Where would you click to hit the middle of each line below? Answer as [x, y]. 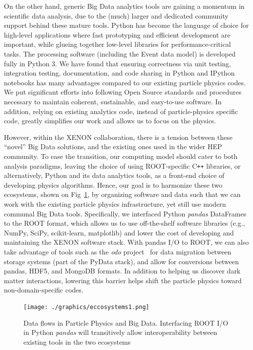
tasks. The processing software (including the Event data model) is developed [120, 53]
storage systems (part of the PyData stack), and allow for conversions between [121, 261]
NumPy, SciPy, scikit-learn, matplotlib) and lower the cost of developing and [119, 232]
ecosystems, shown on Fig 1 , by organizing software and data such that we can [122, 194]
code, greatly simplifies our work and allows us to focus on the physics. [110, 121]
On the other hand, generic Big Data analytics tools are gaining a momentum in [124, 6]
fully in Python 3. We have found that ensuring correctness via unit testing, [118, 63]
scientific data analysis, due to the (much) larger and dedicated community [116, 15]
